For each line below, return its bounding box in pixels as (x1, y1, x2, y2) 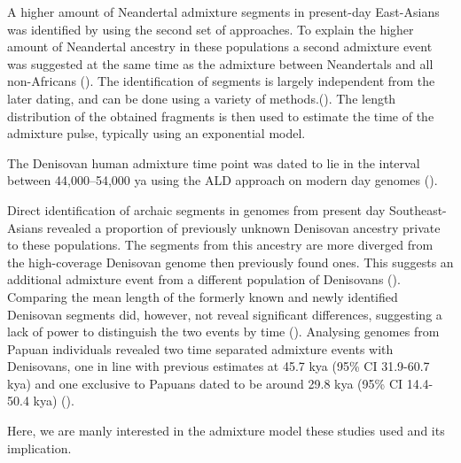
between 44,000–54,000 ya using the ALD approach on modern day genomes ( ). (7, 171, 438, 189)
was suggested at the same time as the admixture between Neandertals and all (7, 54, 434, 73)
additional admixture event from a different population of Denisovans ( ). (7, 270, 401, 289)
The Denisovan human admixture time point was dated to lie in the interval (7, 153, 420, 172)
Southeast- (389, 200, 447, 219)
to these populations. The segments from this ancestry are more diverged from (7, 235, 434, 254)
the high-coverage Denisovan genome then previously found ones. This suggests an (7, 252, 454, 271)
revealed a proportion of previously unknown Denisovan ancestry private (46, 218, 441, 236)
